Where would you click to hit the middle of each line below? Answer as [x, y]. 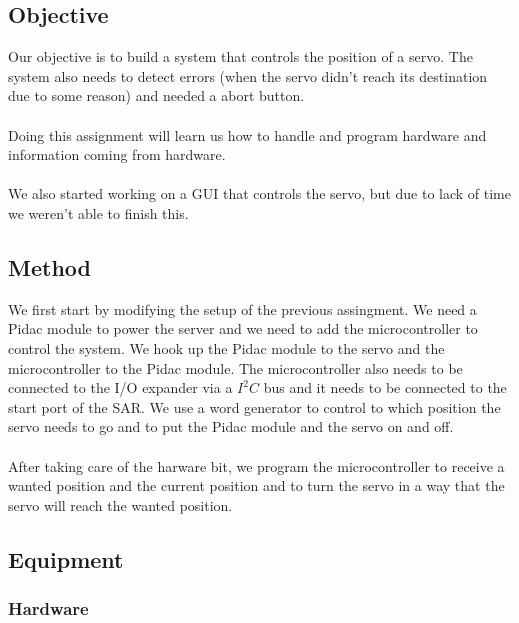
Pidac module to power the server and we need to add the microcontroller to [243, 328]
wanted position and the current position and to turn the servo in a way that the [256, 485]
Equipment [66, 558]
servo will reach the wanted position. [120, 504]
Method [49, 266]
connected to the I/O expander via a [120, 387]
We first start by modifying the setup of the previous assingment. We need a [242, 308]
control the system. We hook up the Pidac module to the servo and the [226, 347]
